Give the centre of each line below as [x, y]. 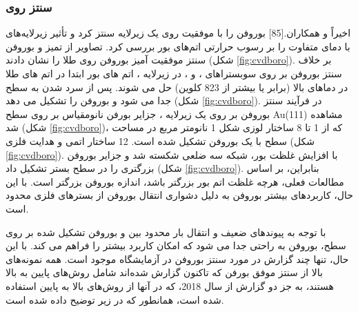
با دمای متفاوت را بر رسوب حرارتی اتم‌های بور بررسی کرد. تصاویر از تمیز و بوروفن [178, 46]
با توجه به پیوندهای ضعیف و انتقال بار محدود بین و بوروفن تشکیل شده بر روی [166, 232]
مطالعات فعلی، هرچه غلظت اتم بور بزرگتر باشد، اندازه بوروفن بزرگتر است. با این [175, 181]
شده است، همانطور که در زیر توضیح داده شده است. [115, 299]
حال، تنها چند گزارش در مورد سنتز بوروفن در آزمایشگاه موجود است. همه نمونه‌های [177, 259]
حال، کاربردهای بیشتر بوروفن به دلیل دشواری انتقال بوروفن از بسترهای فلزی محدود [179, 195]
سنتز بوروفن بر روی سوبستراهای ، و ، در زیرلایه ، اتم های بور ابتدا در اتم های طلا [174, 73]
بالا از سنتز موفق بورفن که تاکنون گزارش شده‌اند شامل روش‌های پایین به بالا [164, 272]
